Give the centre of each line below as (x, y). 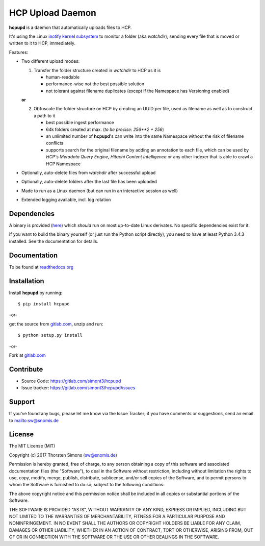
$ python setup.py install (50, 335)
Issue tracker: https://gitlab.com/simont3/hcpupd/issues (78, 388)
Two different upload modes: (51, 61)
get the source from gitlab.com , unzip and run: (56, 324)
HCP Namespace (63, 164)
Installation (26, 281)
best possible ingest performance (80, 123)
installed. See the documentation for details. (54, 241)
